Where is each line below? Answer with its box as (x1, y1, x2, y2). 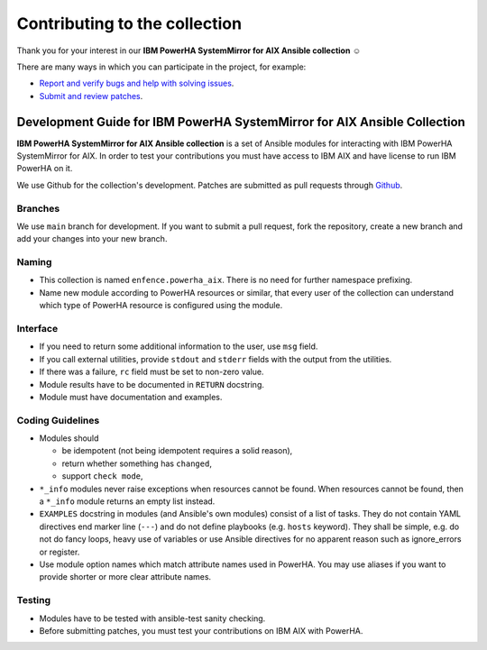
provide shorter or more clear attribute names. (39, 572, 212, 582)
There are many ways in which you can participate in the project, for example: (16, 61, 307, 72)
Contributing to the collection (16, 14, 243, 33)
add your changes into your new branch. (16, 233, 168, 244)
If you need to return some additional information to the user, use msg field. (39, 341, 318, 352)
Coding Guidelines (16, 414, 100, 426)
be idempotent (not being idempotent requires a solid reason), (61, 445, 293, 456)
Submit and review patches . (39, 90, 143, 101)
